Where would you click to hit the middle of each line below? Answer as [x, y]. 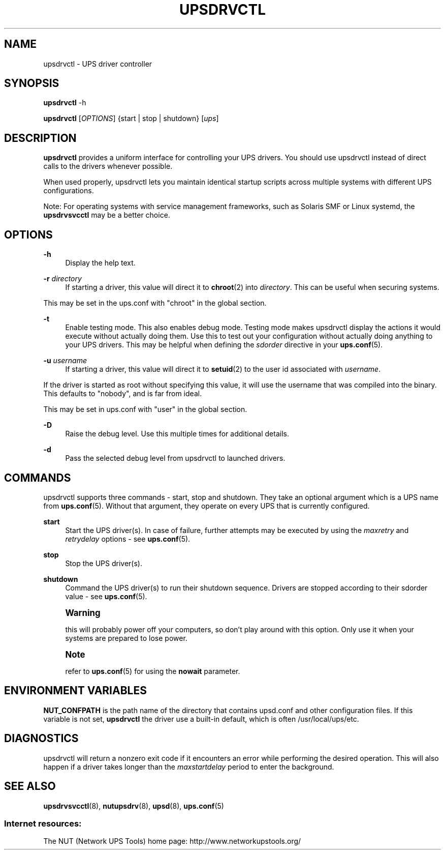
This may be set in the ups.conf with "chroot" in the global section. [155, 303]
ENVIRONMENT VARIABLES [75, 691]
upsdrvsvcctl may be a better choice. [107, 215]
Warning [83, 613]
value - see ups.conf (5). [106, 596]
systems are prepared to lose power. [126, 638]
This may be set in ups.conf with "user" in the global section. [145, 409]
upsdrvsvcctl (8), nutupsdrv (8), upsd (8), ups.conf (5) [134, 806]
